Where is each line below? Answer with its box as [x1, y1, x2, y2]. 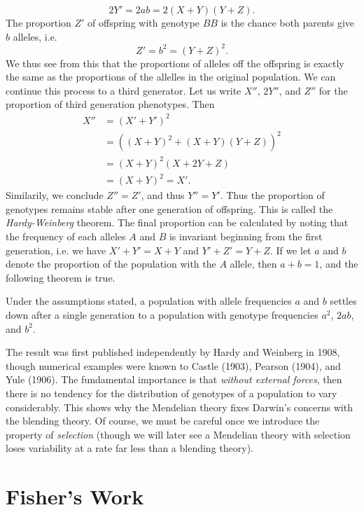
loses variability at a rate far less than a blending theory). [6, 441, 253, 455]
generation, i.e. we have [6, 242, 106, 257]
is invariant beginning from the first [169, 228, 323, 243]
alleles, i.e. [13, 29, 57, 43]
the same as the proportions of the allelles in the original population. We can [6, 69, 336, 84]
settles [330, 294, 357, 308]
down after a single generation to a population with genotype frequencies [6, 307, 318, 322]
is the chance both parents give [220, 15, 355, 29]
